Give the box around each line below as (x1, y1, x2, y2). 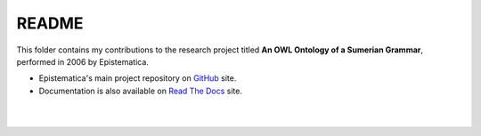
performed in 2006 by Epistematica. (16, 56, 149, 67)
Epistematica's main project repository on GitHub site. (38, 73, 237, 84)
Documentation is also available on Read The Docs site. (38, 85, 243, 96)
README (16, 13, 84, 33)
